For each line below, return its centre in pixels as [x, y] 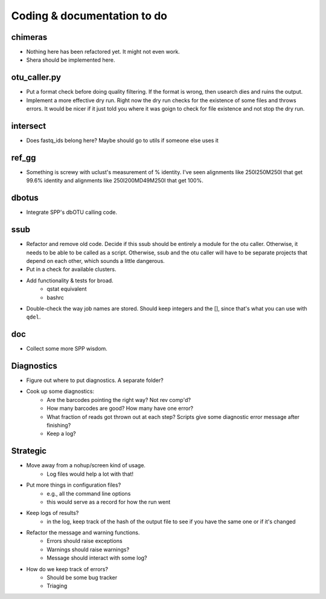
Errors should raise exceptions [85, 541]
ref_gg [24, 157]
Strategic [29, 451]
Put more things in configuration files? [74, 485]
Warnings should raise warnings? [88, 549]
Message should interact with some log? [97, 558]
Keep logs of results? [53, 513]
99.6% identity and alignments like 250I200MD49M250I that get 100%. [115, 181]
